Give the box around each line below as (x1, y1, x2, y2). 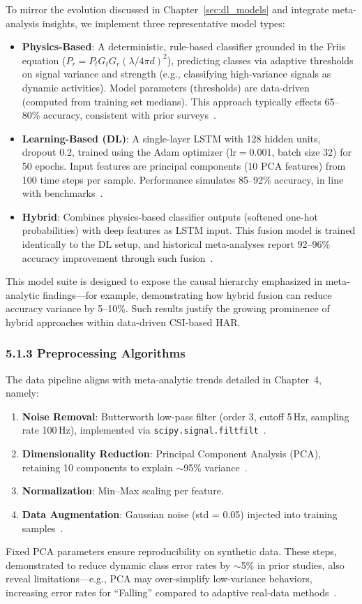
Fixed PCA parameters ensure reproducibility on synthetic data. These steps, (6, 544, 337, 559)
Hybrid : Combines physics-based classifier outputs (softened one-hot (22, 209, 318, 223)
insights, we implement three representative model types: (42, 15, 285, 30)
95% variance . (183, 459, 248, 474)
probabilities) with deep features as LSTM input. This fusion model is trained (22, 223, 356, 237)
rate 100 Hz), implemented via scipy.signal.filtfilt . (22, 422, 266, 437)
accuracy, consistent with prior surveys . (43, 108, 216, 122)
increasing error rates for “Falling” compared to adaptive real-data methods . (6, 584, 337, 599)
